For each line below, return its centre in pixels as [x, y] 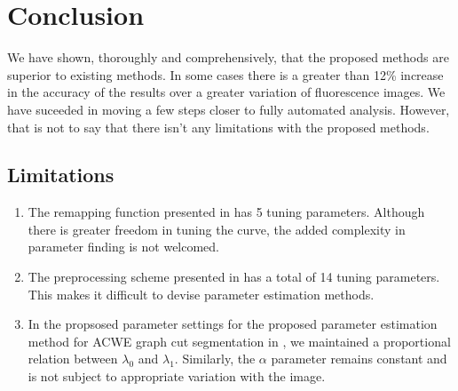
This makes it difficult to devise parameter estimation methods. [201, 294]
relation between [73, 359]
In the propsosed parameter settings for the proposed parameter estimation [233, 324]
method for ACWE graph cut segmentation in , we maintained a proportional [239, 341]
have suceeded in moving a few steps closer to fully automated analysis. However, [229, 109]
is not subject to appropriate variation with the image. [177, 376]
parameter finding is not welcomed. [124, 247]
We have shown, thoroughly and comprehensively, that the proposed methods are [228, 57]
